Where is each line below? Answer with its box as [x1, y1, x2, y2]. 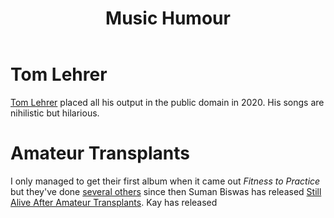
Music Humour [105, 7, 231, 30]
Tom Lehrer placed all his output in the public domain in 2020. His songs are [10, 96, 325, 108]
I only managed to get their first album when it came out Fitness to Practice [10, 175, 321, 187]
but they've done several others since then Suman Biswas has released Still [10, 185, 322, 197]
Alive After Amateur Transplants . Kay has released [10, 196, 218, 208]
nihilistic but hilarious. [10, 107, 100, 119]
